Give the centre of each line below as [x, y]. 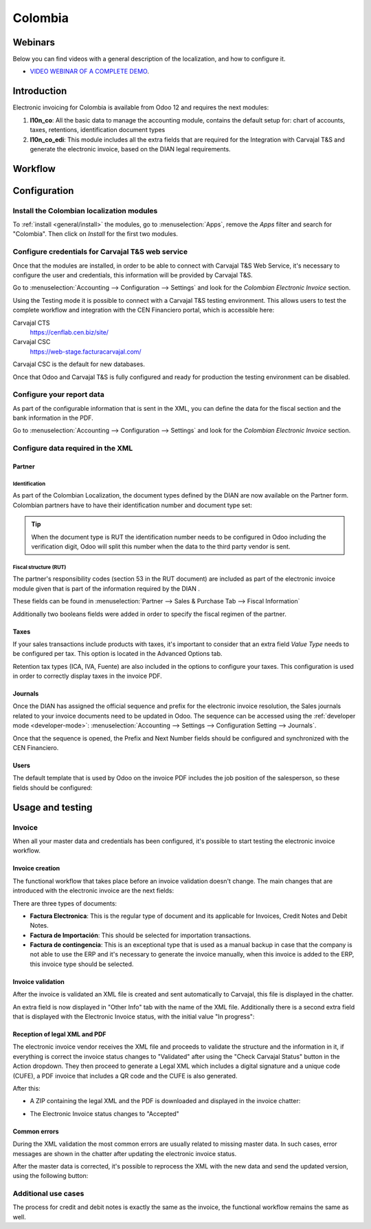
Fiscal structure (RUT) [40, 567]
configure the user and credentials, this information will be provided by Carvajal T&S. [133, 275]
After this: [26, 1088]
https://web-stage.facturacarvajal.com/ [86, 352]
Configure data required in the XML [73, 449]
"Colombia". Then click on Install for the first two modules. [95, 234]
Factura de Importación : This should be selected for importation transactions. [140, 935]
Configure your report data [58, 394]
